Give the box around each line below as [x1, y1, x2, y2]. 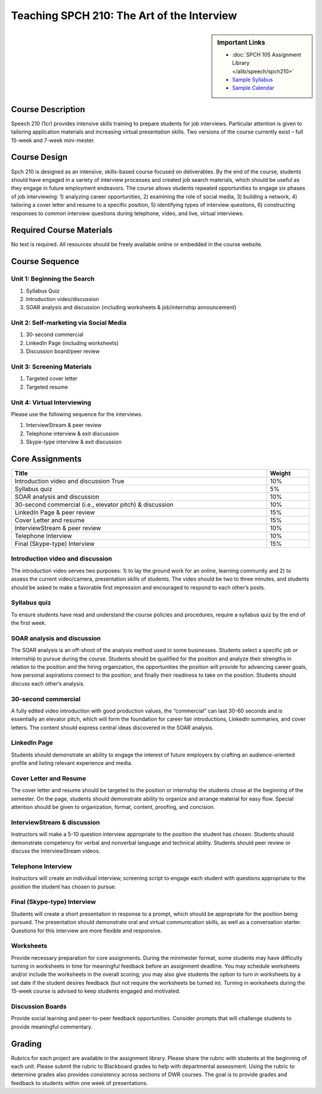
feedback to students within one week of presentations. [11, 1079, 148, 1086]
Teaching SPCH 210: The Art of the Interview [11, 9, 237, 22]
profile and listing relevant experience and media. [11, 760, 133, 767]
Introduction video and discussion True [14, 477, 125, 485]
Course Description [11, 104, 85, 114]
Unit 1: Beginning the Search [11, 275, 95, 283]
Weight [270, 469, 292, 478]
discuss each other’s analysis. [11, 680, 85, 687]
